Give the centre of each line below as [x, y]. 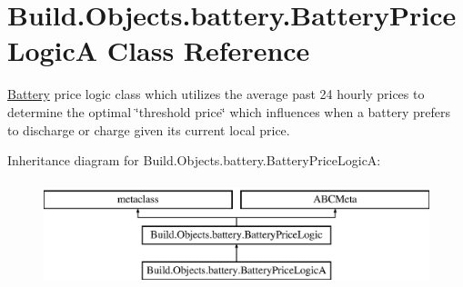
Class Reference [208, 50]
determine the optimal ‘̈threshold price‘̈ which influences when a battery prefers [229, 111]
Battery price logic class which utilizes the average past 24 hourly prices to [216, 94]
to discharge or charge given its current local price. [149, 129]
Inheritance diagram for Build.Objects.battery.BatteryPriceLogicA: [194, 160]
